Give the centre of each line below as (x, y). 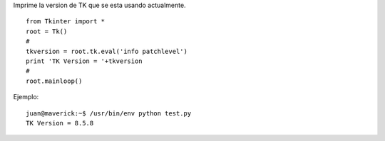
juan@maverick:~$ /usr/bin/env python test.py (109, 113)
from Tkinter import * (66, 22)
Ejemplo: (26, 97)
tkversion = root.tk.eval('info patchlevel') (107, 51)
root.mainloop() (54, 81)
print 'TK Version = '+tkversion (84, 61)
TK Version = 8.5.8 (60, 123)
